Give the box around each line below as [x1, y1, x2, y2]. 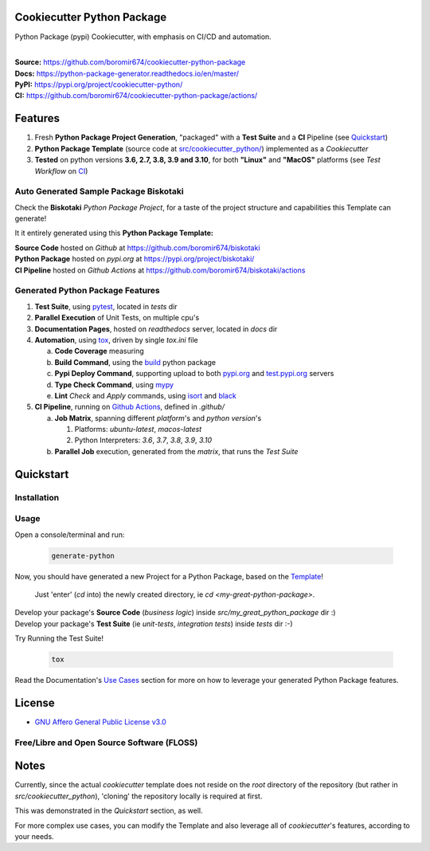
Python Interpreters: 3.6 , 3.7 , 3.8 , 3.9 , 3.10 [74, 435, 213, 445]
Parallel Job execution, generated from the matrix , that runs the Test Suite [54, 446, 299, 456]
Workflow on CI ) [34, 166, 88, 175]
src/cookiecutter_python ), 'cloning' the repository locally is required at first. [14, 791, 263, 801]
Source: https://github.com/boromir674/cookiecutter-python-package [14, 57, 246, 67]
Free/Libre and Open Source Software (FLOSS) [14, 737, 198, 748]
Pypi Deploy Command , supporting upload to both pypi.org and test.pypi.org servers [54, 369, 334, 378]
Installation [14, 492, 60, 503]
